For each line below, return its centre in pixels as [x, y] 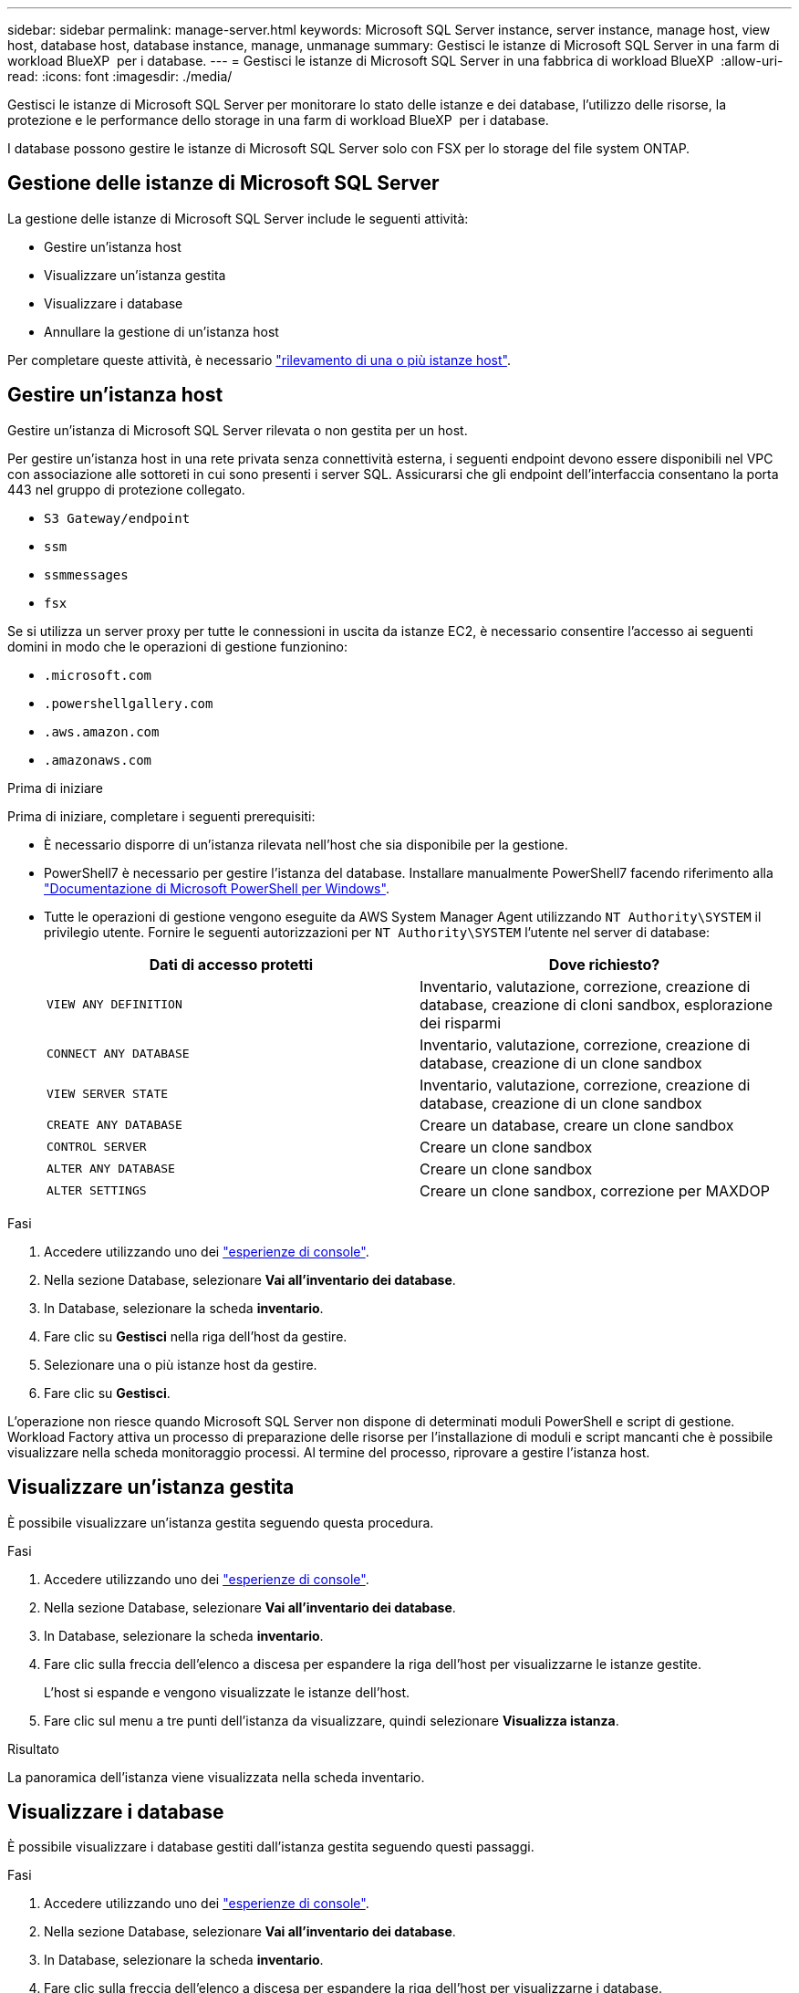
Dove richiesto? [604, 964]
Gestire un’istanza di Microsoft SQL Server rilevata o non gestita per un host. [238, 430]
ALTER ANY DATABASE [111, 1169]
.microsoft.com [98, 675]
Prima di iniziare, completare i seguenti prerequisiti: [161, 816]
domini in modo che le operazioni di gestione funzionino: [178, 646]
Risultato [34, 1748]
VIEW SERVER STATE [108, 1094]
